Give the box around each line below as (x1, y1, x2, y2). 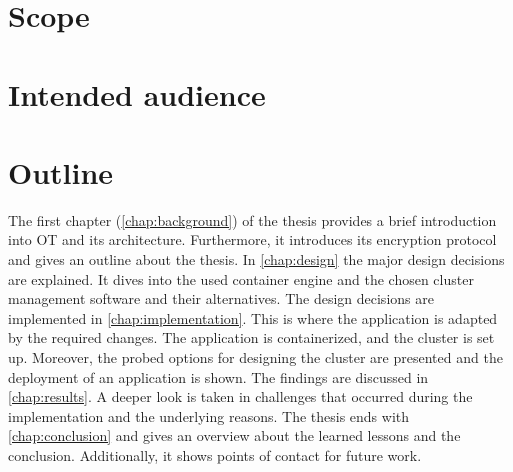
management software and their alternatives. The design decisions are (8, 288, 434, 309)
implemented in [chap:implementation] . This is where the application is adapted (8, 307, 498, 328)
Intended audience (8, 73, 266, 114)
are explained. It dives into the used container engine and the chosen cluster (8, 268, 474, 289)
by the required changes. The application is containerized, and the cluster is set (8, 327, 495, 348)
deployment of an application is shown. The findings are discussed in (8, 366, 429, 387)
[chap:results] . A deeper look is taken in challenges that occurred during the (8, 386, 473, 407)
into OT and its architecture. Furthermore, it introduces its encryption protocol (8, 229, 497, 250)
